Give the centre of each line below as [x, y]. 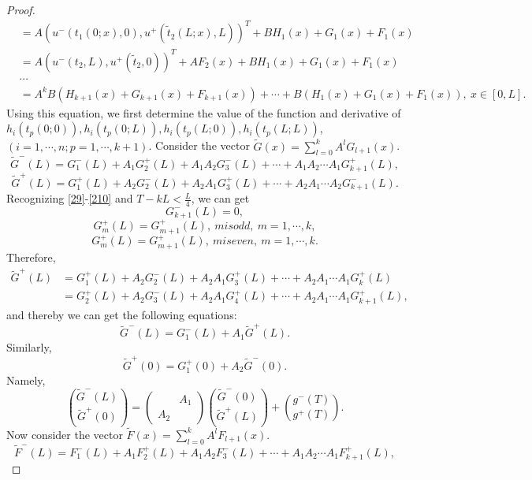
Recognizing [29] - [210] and [70, 198]
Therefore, [31, 257]
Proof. [21, 9]
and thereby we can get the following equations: [122, 314]
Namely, [26, 380]
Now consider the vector [65, 434]
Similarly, [29, 347]
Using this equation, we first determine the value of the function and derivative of [204, 112]
